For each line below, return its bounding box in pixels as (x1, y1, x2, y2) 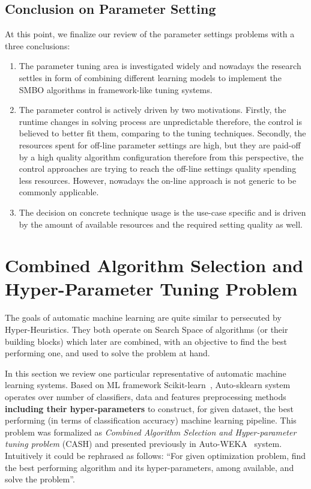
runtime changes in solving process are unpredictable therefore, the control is (19, 115, 303, 127)
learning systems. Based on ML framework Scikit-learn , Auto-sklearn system (5, 378, 291, 391)
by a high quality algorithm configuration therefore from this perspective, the (19, 150, 304, 163)
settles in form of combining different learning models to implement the (19, 71, 282, 84)
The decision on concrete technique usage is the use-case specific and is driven (19, 205, 306, 218)
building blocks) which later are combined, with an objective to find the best (5, 335, 288, 347)
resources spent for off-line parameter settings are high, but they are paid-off (19, 138, 301, 151)
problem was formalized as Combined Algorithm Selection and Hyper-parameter (5, 425, 297, 438)
